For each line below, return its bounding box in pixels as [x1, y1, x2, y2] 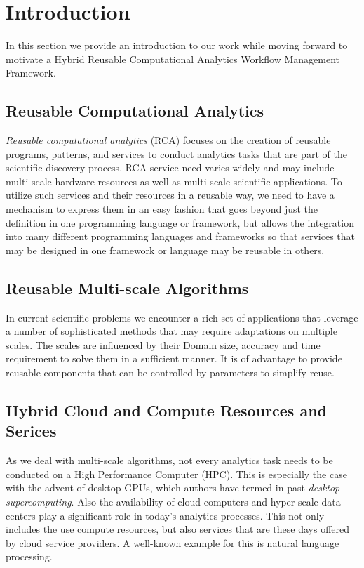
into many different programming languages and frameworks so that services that [6, 229, 355, 244]
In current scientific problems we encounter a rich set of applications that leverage [6, 310, 358, 324]
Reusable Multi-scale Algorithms [6, 277, 249, 298]
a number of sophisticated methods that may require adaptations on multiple [6, 324, 337, 338]
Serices [6, 420, 57, 442]
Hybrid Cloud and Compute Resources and [6, 399, 328, 421]
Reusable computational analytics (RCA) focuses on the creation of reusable [6, 133, 331, 147]
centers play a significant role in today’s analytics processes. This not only [6, 508, 325, 522]
